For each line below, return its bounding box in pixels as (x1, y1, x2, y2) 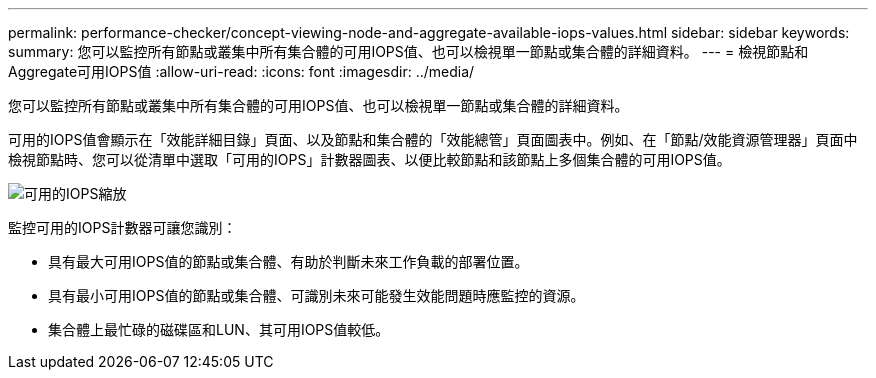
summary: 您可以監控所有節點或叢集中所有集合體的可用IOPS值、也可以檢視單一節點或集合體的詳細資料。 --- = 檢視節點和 (8, 43, 809, 60)
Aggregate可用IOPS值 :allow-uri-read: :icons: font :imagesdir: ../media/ (8, 63, 475, 80)
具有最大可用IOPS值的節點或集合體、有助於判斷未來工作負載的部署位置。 (48, 253, 529, 270)
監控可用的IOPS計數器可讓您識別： (8, 219, 237, 236)
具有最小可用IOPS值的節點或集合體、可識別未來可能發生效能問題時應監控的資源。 (48, 287, 585, 304)
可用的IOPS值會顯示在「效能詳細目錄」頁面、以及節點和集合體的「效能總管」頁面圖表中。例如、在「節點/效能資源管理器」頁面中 (8, 131, 858, 148)
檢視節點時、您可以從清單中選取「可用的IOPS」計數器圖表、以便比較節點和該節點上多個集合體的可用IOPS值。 (8, 151, 731, 168)
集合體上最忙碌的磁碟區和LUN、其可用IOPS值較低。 (48, 321, 390, 338)
